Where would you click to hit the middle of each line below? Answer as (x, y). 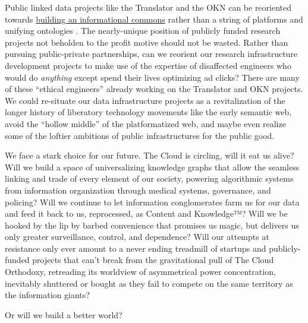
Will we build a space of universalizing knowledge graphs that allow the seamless (152, 167)
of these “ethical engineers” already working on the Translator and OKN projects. (154, 89)
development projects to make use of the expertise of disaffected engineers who (148, 65)
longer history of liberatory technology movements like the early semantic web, (148, 112)
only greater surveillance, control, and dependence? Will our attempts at (137, 237)
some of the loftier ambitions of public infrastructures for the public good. (140, 135)
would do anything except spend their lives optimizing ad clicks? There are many (152, 77)
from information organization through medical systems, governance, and (138, 190)
